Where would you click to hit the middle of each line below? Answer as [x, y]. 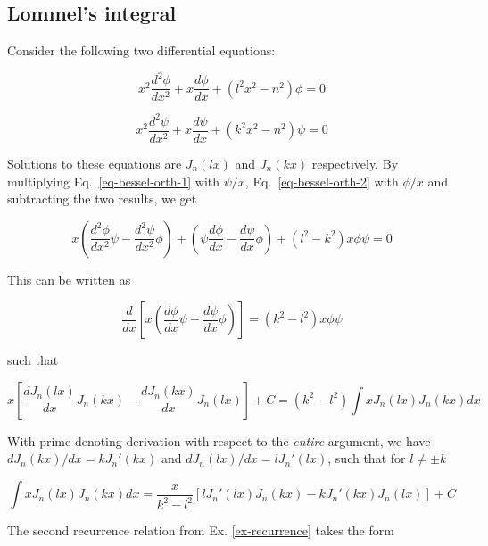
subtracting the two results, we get [102, 199]
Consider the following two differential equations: [141, 50]
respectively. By [355, 163]
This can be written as [69, 279]
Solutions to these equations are [95, 163]
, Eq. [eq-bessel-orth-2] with [322, 181]
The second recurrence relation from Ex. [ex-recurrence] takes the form [201, 530]
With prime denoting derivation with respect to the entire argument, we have [219, 440]
